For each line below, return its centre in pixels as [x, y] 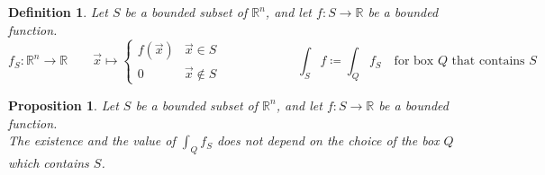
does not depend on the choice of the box [328, 140]
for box [414, 61]
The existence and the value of [92, 140]
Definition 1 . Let [58, 12]
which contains [49, 162]
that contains [488, 61]
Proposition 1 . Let [64, 105]
